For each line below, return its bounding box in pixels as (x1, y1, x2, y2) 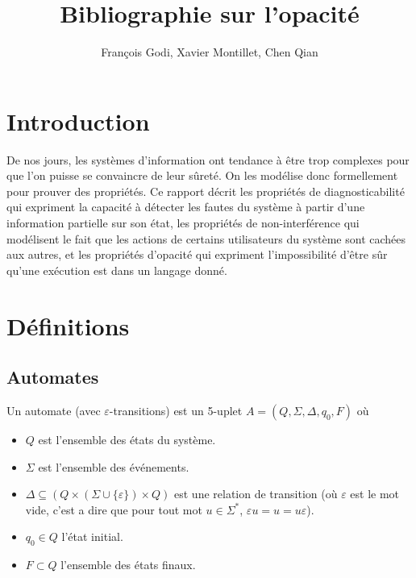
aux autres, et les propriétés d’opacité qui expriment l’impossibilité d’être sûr (6, 246, 388, 263)
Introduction (6, 104, 150, 137)
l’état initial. (61, 528, 123, 545)
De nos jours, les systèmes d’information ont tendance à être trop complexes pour (6, 151, 410, 168)
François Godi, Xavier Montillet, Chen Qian (101, 44, 318, 60)
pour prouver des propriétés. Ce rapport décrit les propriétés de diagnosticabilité (6, 182, 405, 199)
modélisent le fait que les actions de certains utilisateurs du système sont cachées (6, 230, 406, 247)
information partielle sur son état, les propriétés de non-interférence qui (6, 214, 360, 231)
